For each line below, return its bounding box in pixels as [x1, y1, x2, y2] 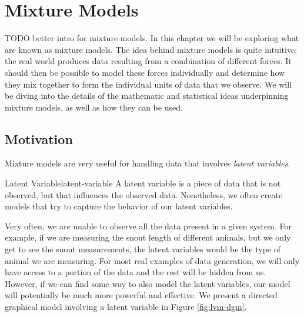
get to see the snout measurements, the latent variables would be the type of [5, 243, 281, 255]
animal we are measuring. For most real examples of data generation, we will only [5, 254, 300, 266]
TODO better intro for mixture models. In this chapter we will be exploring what [5, 32, 299, 44]
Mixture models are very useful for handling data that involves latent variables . [5, 157, 290, 169]
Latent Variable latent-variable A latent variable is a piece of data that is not [5, 177, 281, 189]
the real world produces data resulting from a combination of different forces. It [5, 55, 292, 67]
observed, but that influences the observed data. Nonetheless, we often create [5, 188, 283, 201]
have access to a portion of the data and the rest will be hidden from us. [5, 266, 266, 278]
